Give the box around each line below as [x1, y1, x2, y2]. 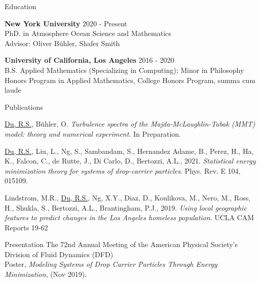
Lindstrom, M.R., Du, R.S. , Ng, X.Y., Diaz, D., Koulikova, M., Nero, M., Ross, [5, 192, 251, 203]
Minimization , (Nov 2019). [5, 269, 87, 279]
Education [5, 1, 36, 11]
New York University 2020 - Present [5, 18, 127, 28]
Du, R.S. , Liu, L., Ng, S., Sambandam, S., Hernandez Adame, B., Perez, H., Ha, [5, 145, 254, 156]
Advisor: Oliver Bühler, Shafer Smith [5, 37, 120, 48]
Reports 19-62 [5, 222, 48, 232]
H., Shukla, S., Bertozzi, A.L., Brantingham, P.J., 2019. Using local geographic [5, 202, 247, 213]
